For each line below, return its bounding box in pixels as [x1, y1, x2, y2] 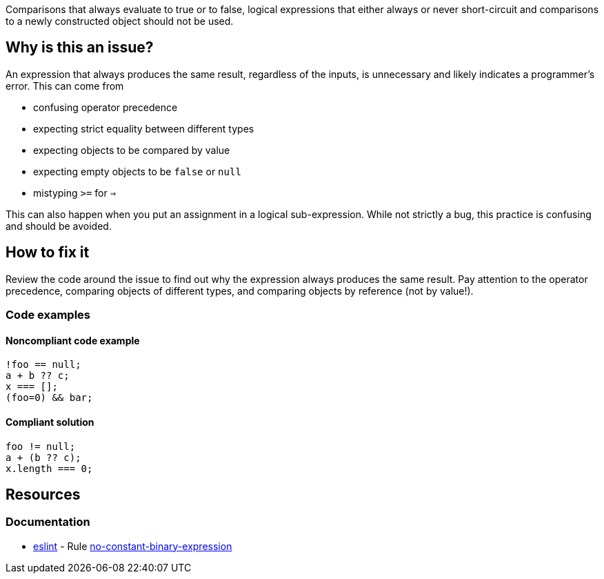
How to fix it [6, 244, 90, 262]
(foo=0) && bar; [6, 392, 93, 404]
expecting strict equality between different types [33, 122, 254, 135]
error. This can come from [6, 79, 124, 92]
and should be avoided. [6, 219, 112, 232]
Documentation [6, 515, 90, 529]
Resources [6, 485, 81, 503]
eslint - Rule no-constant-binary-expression [33, 540, 232, 552]
